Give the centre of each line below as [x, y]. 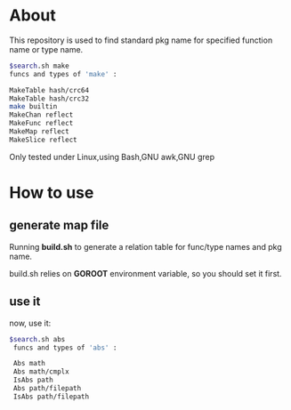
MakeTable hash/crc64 [49, 90]
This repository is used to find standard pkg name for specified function [141, 40]
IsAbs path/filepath [51, 397]
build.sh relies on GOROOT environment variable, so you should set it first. [145, 273]
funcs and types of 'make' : [63, 74]
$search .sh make [39, 66]
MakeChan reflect [41, 115]
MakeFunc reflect [41, 124]
